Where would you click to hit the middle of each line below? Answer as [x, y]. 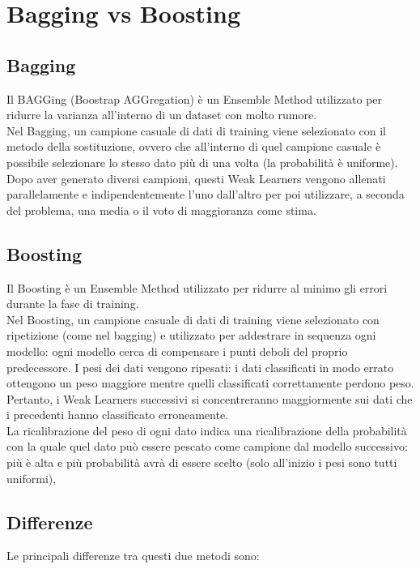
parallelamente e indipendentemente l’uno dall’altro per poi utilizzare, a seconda [206, 194]
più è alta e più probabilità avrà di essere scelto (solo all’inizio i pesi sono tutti [202, 462]
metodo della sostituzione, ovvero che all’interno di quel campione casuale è [194, 146]
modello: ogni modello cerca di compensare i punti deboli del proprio [177, 351]
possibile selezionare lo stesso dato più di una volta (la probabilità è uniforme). [202, 162]
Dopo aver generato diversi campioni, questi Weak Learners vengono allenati [196, 178]
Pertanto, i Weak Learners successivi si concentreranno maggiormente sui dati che [210, 398]
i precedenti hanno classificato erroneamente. [118, 415]
